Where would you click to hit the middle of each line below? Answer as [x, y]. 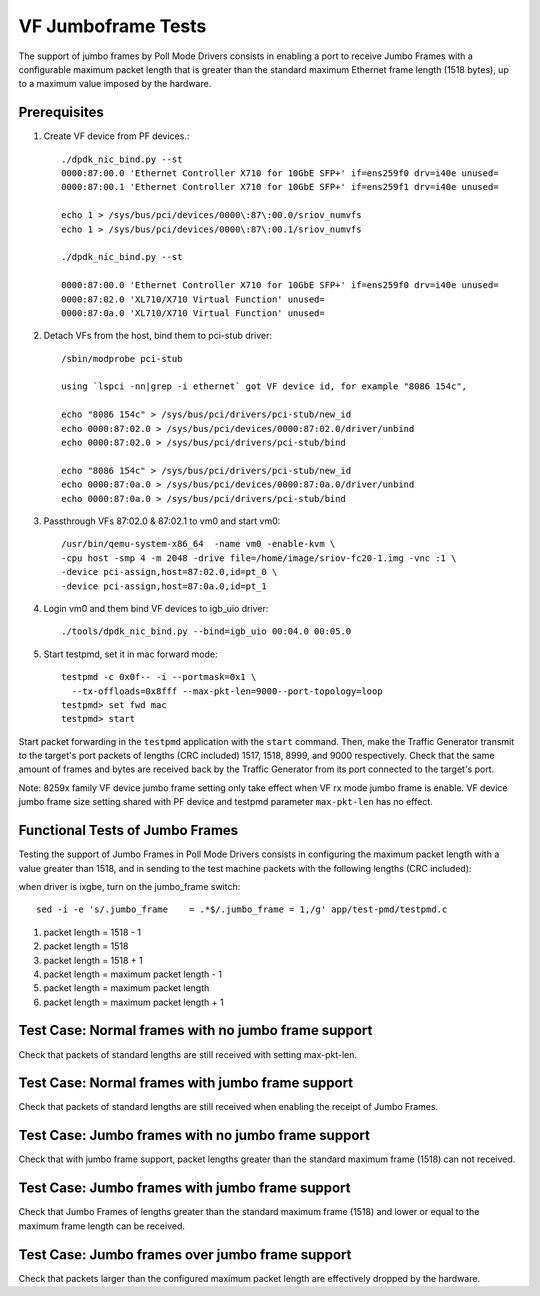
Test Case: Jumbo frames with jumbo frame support [184, 1188]
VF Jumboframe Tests [112, 26]
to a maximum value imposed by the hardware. [115, 84]
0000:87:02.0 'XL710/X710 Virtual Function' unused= [193, 299]
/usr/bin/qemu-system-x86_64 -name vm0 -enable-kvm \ [198, 544]
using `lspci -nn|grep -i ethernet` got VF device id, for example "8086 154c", [264, 386]
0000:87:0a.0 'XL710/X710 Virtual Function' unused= [193, 313]
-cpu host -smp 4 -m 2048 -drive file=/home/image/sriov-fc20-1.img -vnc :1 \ [259, 558]
